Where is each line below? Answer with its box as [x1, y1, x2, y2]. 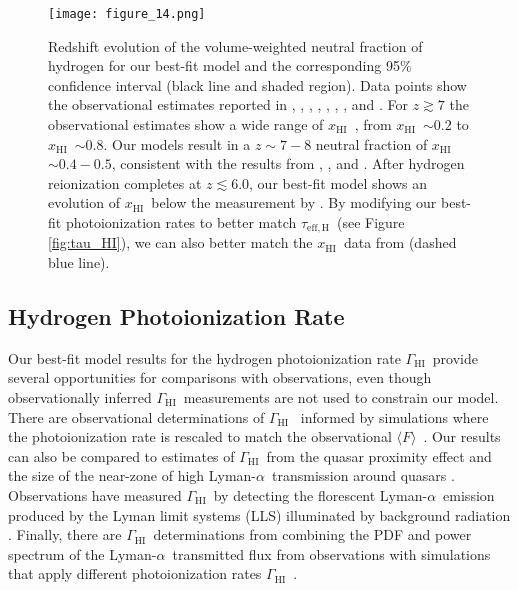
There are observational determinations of [8, 406, 265, 427]
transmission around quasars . [271, 465, 455, 486]
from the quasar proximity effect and [266, 445, 492, 466]
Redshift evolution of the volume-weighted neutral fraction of [48, 35, 423, 56]
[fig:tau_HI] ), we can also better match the [48, 232, 313, 253]
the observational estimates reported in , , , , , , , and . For [48, 94, 408, 115]
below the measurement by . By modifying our [151, 192, 437, 213]
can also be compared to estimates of [8, 445, 235, 466]
